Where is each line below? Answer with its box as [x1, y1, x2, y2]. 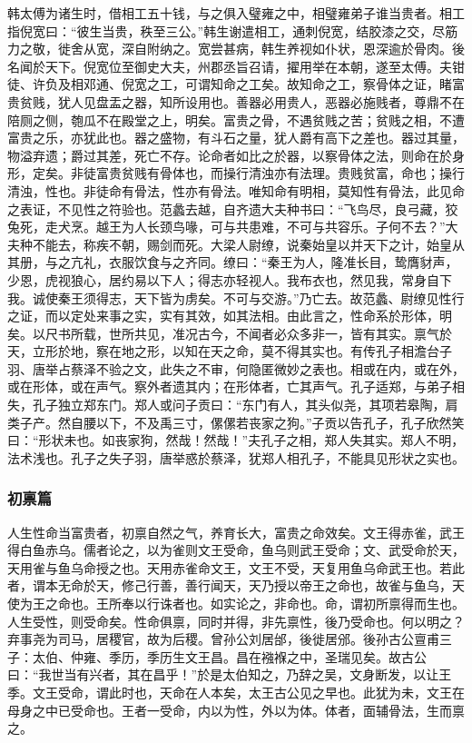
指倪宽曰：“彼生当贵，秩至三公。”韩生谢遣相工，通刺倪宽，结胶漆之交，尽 [7, 21, 446, 40]
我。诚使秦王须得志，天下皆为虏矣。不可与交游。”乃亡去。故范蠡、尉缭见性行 [7, 288, 465, 307]
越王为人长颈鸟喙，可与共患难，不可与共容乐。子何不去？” [95, 217, 446, 236]
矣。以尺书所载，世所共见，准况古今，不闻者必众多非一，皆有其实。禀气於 [7, 323, 452, 342]
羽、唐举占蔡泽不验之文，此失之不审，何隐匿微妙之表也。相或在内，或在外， [7, 359, 465, 378]
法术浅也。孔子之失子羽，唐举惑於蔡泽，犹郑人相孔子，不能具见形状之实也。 [7, 448, 465, 467]
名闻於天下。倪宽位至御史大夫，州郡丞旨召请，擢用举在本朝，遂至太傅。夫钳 [7, 56, 465, 75]
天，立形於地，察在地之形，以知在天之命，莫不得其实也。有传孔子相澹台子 [7, 342, 452, 361]
